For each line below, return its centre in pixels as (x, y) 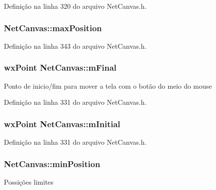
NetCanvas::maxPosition (53, 28)
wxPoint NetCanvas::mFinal (60, 67)
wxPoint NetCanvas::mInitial (62, 123)
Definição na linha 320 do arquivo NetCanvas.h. (75, 6)
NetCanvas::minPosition (52, 163)
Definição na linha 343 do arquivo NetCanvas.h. (75, 46)
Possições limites (29, 181)
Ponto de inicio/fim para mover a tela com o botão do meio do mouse (108, 85)
